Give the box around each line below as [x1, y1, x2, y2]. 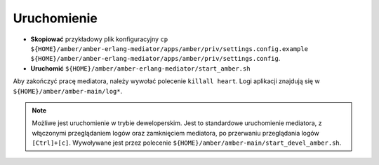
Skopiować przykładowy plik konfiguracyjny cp [30, 35, 168, 43]
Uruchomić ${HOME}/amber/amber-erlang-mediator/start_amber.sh [30, 64, 251, 73]
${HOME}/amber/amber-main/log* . [13, 87, 123, 95]
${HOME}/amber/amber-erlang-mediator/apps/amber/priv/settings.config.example [30, 45, 309, 52]
